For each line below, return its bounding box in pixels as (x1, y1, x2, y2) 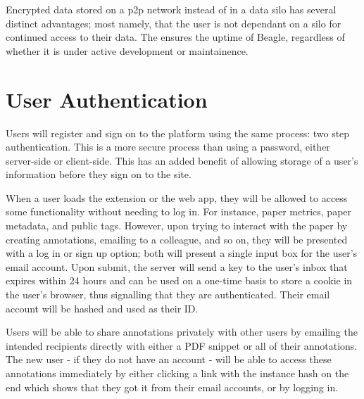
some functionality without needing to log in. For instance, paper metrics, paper (6, 204, 352, 219)
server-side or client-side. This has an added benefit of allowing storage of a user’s (6, 153, 358, 167)
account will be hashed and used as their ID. (6, 300, 199, 315)
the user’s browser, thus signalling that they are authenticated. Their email (6, 287, 330, 302)
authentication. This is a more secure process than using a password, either (6, 139, 330, 154)
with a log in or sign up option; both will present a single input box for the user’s (6, 246, 358, 260)
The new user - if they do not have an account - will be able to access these (6, 352, 332, 367)
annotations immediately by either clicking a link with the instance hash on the (6, 366, 349, 380)
